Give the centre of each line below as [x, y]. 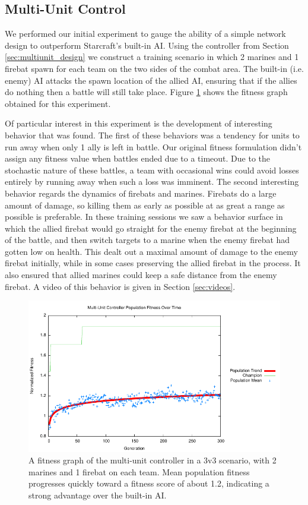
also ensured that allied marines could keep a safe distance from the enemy [141, 275]
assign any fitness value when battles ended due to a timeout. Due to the [137, 158]
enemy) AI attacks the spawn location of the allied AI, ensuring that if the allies [151, 80]
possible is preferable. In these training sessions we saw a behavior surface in [144, 217]
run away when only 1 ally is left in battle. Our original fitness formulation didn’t [153, 146]
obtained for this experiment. [58, 103]
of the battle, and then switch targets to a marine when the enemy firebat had [147, 240]
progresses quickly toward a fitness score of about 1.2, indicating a [149, 483]
